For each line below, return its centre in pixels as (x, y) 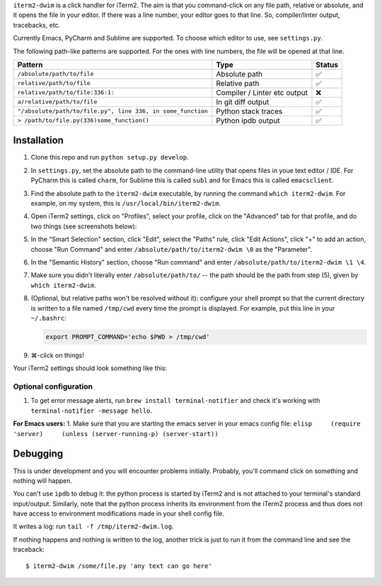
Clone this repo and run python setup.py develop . (110, 157)
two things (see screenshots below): (84, 226)
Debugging (38, 454)
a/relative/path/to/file (57, 102)
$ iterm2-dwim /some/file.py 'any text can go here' (119, 566)
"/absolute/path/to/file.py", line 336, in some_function (113, 111)
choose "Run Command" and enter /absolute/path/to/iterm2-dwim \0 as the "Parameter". (172, 249)
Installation (38, 141)
